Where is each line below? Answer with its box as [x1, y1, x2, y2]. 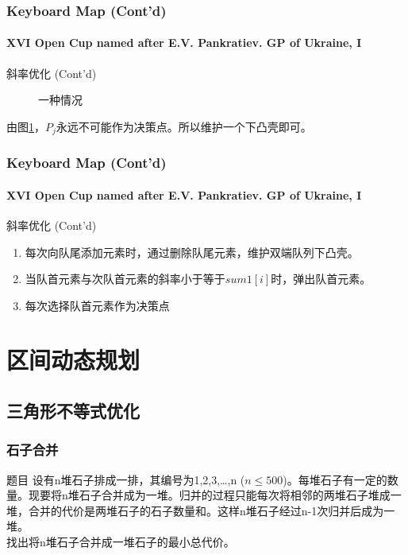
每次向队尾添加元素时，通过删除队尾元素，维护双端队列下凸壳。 [25, 243, 359, 260]
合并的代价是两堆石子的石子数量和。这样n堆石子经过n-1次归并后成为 [28, 502, 384, 518]
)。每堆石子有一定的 [283, 471, 387, 487]
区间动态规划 [6, 343, 140, 376]
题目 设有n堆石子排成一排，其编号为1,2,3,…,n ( [6, 471, 245, 487]
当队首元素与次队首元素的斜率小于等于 [25, 270, 225, 287]
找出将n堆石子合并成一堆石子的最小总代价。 [6, 534, 235, 550]
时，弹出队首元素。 [271, 270, 371, 287]
